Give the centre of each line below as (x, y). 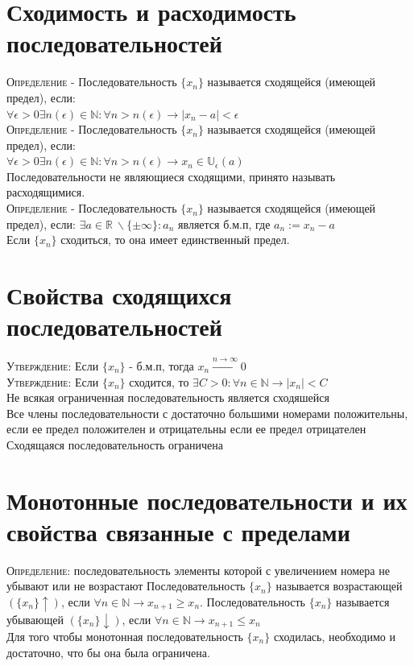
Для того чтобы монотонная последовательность (125, 637)
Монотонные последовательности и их (207, 500)
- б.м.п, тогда (161, 365)
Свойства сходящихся (119, 295)
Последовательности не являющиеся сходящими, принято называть (171, 176)
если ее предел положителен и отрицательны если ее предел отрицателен (186, 429)
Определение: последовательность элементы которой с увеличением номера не (198, 570)
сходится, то (159, 381)
